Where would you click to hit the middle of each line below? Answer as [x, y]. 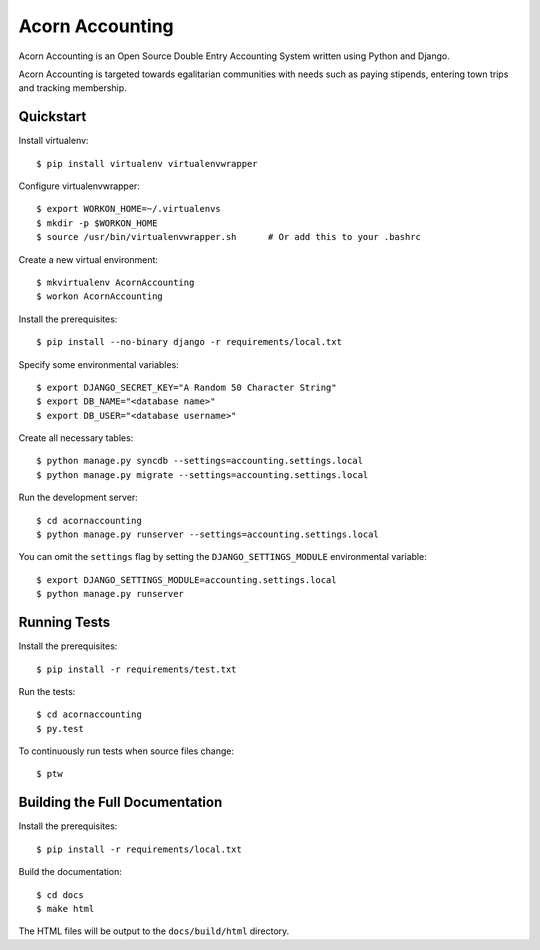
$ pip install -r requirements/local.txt [139, 849]
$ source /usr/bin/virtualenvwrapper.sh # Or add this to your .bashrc [229, 237]
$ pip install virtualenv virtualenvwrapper [147, 163]
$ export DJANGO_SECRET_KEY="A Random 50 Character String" [186, 387]
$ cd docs [60, 894]
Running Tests [64, 622]
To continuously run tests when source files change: [126, 751]
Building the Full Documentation [120, 802]
